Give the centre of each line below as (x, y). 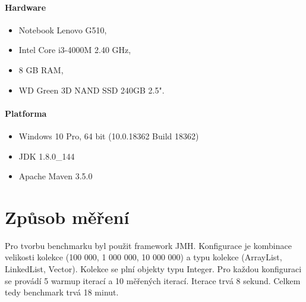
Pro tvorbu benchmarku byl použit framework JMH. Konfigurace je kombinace (148, 245)
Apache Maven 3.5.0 (56, 176)
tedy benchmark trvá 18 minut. (62, 292)
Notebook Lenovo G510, (63, 29)
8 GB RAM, (41, 69)
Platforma (26, 113)
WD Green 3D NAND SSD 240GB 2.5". (92, 90)
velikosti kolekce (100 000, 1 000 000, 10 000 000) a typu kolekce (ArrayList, (143, 257)
